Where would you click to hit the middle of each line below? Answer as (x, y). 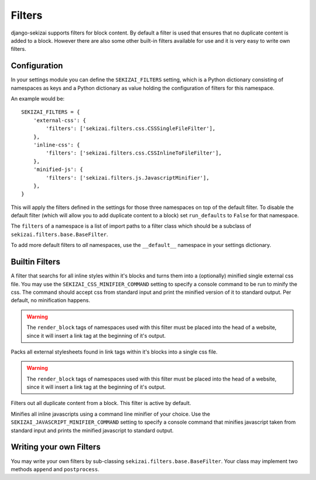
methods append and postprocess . (55, 469)
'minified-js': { (58, 169)
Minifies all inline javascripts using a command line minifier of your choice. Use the (111, 414)
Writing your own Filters (56, 447)
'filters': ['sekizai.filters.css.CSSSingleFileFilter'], (131, 128)
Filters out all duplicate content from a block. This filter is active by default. (101, 403)
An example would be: (38, 99)
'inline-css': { (56, 145)
